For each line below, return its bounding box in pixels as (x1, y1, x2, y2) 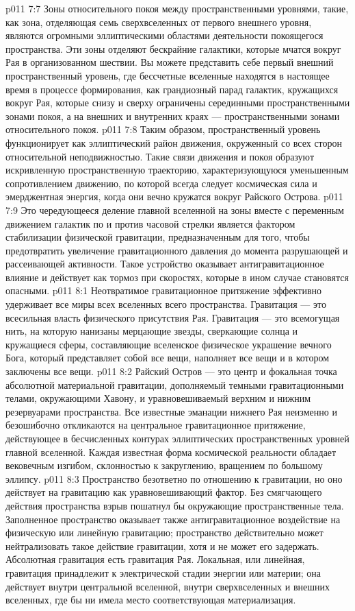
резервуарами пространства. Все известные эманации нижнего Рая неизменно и (5, 404, 337, 418)
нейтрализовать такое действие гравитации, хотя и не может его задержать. (5, 538, 319, 553)
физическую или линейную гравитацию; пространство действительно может (5, 525, 324, 540)
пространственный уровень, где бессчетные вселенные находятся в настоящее (5, 68, 330, 82)
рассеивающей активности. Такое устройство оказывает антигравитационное (5, 256, 324, 271)
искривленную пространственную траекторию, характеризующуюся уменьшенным (5, 163, 349, 177)
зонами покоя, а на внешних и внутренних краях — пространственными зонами (5, 108, 340, 123)
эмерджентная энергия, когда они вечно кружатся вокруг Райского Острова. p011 (5, 189, 343, 204)
